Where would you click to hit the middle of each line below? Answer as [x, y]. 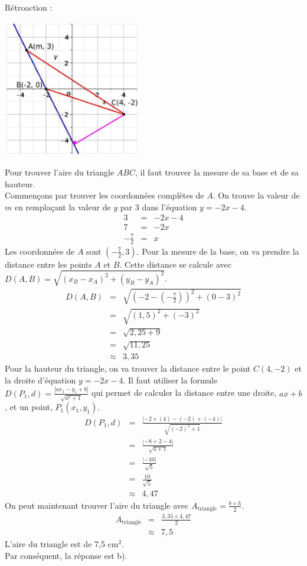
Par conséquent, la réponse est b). [66, 555]
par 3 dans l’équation [159, 206]
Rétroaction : [29, 7]
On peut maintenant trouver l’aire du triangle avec [97, 505]
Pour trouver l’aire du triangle [60, 172]
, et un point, [29, 407]
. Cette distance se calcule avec [175, 264]
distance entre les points [48, 264]
